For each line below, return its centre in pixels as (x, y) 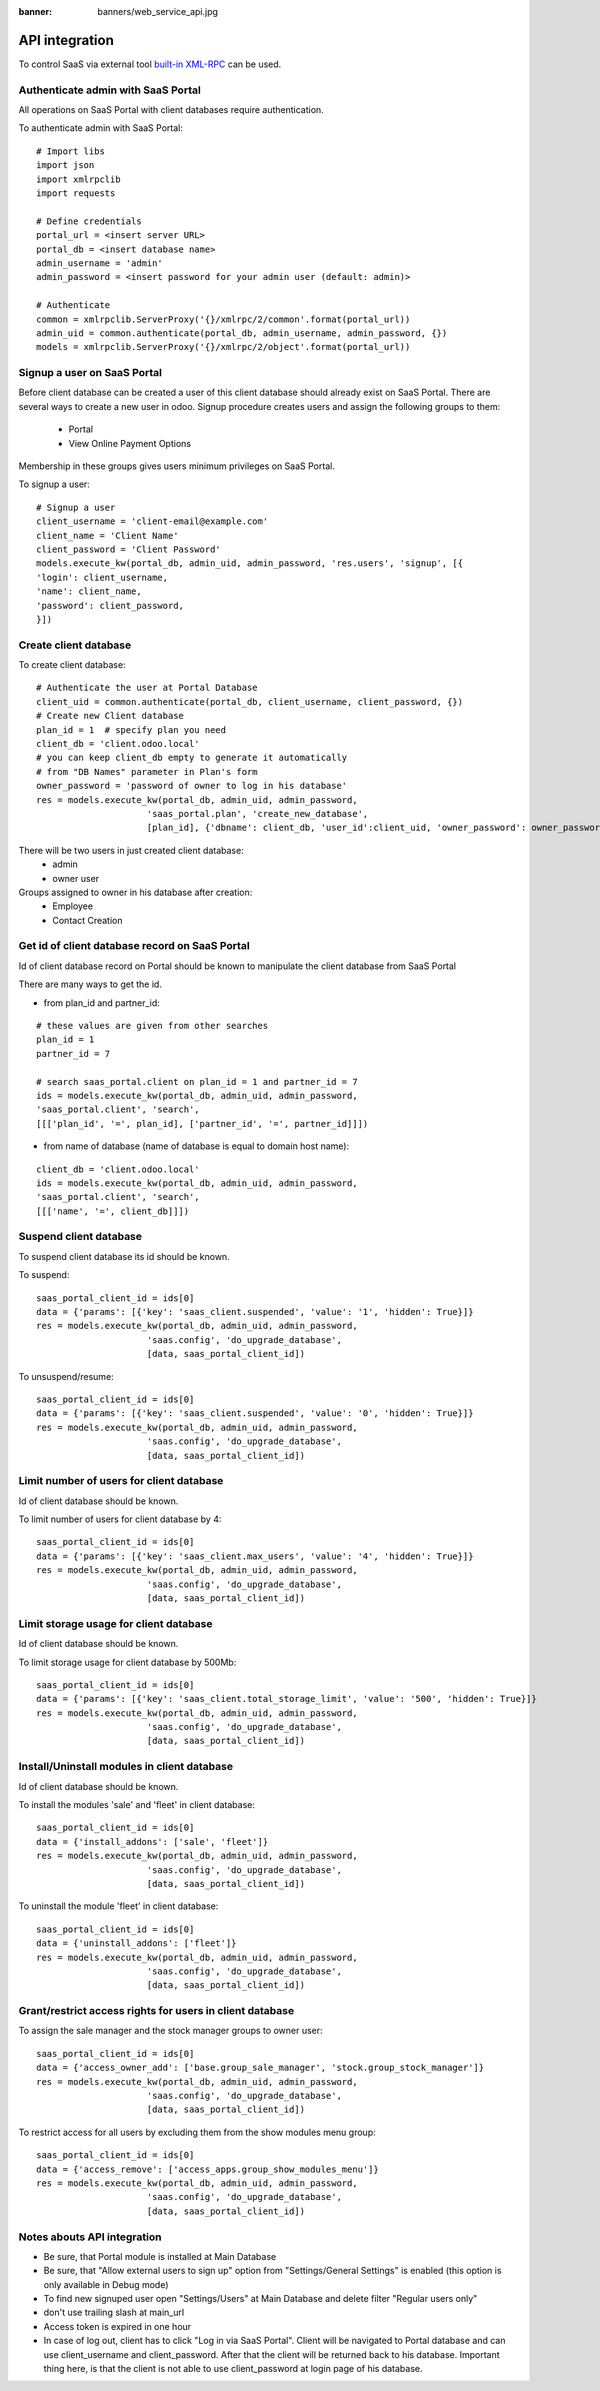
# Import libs (70, 151)
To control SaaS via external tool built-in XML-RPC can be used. (150, 64)
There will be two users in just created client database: (131, 850)
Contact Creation (87, 920)
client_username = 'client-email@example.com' (152, 521)
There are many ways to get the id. (90, 984)
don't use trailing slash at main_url (114, 2312)
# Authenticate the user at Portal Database (147, 688)
